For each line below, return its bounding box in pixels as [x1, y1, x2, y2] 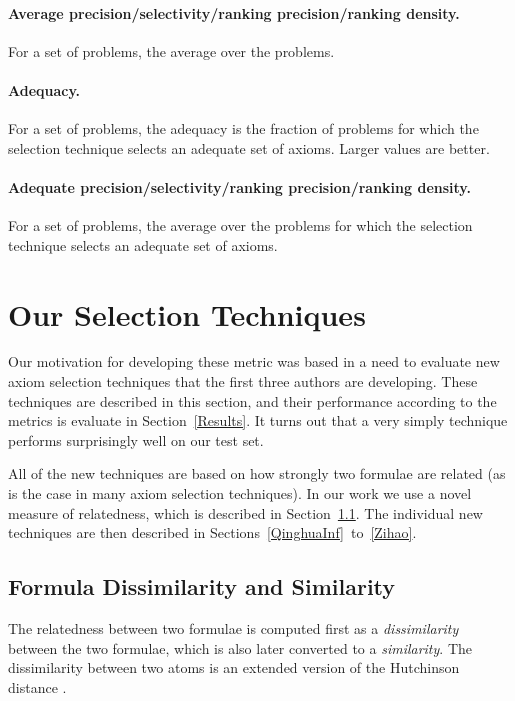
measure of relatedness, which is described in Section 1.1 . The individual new [8, 502, 483, 523]
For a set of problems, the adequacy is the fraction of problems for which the [8, 118, 479, 139]
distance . [8, 676, 67, 697]
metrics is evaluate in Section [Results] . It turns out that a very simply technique [8, 410, 508, 431]
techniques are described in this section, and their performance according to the [8, 390, 497, 411]
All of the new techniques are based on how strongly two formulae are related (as [8, 463, 506, 484]
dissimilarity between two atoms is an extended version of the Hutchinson [8, 657, 460, 678]
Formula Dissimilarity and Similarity [8, 571, 396, 602]
